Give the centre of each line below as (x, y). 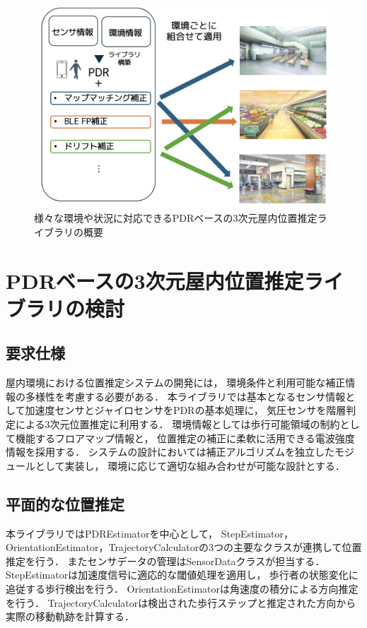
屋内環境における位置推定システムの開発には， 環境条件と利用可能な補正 (176, 383)
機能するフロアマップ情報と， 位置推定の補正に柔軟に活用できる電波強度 (185, 438)
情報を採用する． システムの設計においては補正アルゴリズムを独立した (170, 452)
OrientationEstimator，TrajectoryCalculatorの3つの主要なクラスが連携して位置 (184, 547)
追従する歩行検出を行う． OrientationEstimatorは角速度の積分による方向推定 (182, 588)
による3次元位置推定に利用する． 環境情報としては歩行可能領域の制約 (177, 423)
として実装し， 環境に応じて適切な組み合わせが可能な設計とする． (190, 465)
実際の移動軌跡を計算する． (70, 616)
